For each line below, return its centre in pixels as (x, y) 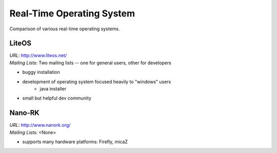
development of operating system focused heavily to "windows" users (97, 82)
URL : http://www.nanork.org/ (40, 125)
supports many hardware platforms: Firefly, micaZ (75, 142)
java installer (53, 89)
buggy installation (41, 72)
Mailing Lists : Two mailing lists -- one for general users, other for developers (90, 63)
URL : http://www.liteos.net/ (38, 55)
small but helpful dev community (57, 98)
